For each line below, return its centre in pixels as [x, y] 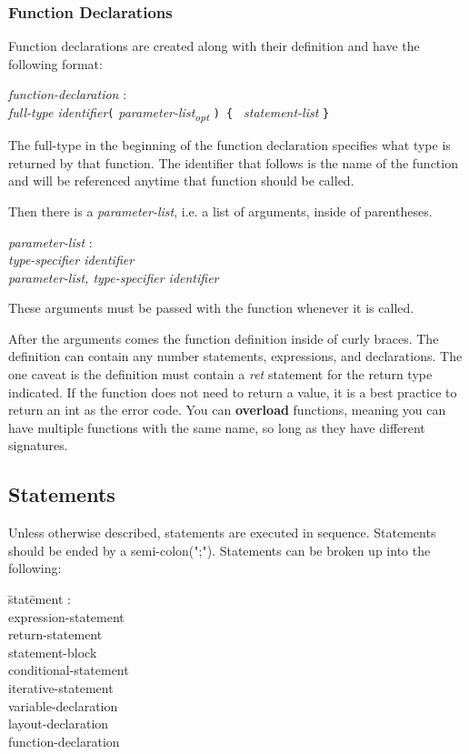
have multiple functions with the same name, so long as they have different [217, 427]
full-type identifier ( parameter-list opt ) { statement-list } [169, 113]
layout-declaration [59, 724]
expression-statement [66, 616]
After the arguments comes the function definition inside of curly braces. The [224, 338]
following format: [55, 63]
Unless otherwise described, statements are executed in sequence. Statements [222, 533]
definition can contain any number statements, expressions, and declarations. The [235, 356]
